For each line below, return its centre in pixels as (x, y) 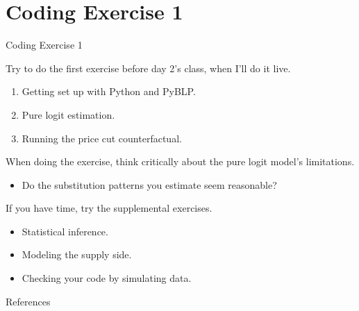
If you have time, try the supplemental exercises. (109, 208)
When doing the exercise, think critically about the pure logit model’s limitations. (180, 161)
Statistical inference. (65, 231)
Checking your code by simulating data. (107, 278)
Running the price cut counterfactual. (102, 138)
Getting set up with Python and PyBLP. (109, 91)
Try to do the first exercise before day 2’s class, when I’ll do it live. (148, 68)
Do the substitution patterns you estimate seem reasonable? (149, 184)
